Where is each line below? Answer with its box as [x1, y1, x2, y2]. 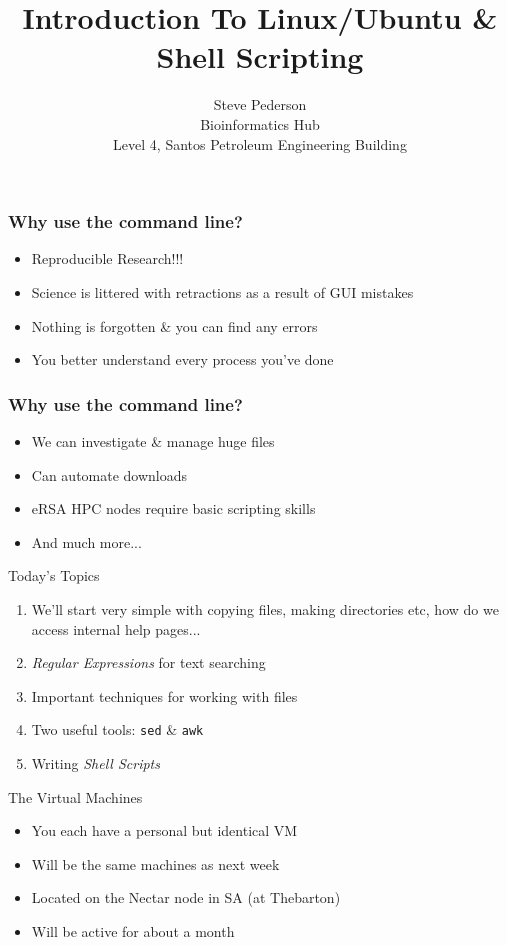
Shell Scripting [156, 36, 364, 77]
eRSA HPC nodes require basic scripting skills [31, 498, 316, 519]
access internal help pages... [31, 618, 201, 639]
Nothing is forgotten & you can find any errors [31, 315, 318, 336]
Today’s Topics [8, 565, 100, 586]
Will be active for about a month [31, 920, 235, 941]
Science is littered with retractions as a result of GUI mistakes [31, 281, 414, 302]
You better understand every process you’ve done [31, 349, 334, 370]
